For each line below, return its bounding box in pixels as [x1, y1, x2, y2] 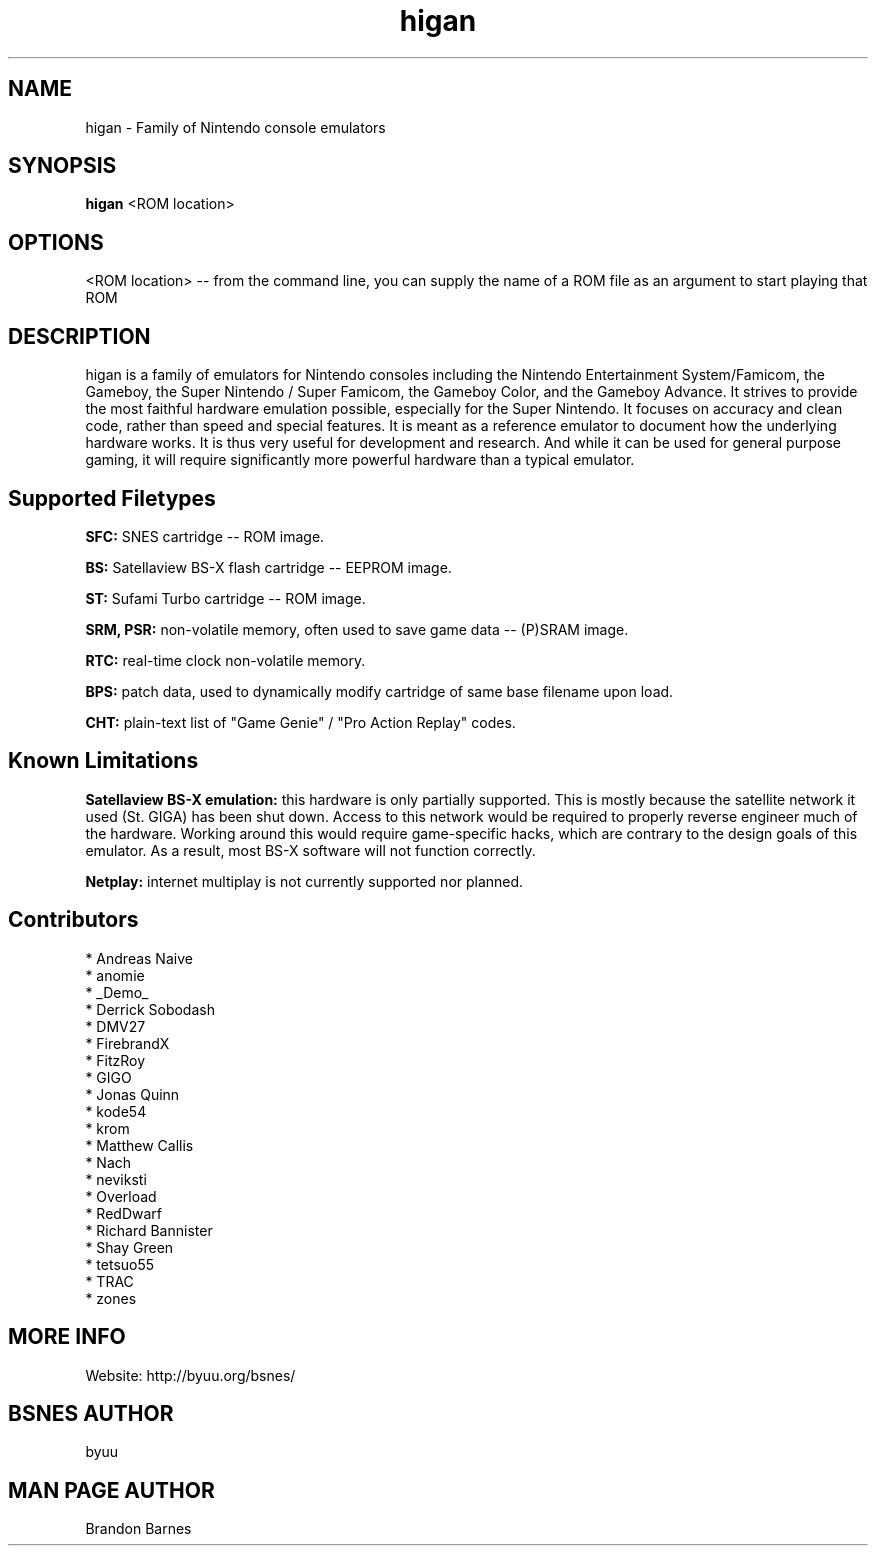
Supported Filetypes [8, 485, 216, 511]
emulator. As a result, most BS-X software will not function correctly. [85, 841, 536, 859]
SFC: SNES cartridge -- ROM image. [85, 527, 325, 545]
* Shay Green [85, 1238, 174, 1256]
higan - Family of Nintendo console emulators [85, 118, 386, 136]
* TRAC [85, 1272, 134, 1290]
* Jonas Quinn [85, 1085, 180, 1103]
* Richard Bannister [85, 1221, 213, 1239]
